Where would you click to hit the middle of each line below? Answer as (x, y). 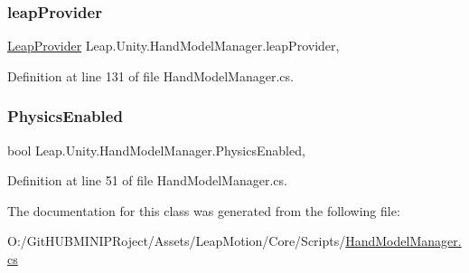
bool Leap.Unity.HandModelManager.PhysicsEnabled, (156, 150)
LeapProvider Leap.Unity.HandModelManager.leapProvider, (174, 46)
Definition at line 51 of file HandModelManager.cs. (147, 180)
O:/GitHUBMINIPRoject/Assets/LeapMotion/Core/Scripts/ (177, 241)
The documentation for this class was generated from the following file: (204, 210)
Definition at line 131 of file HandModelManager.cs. (150, 75)
